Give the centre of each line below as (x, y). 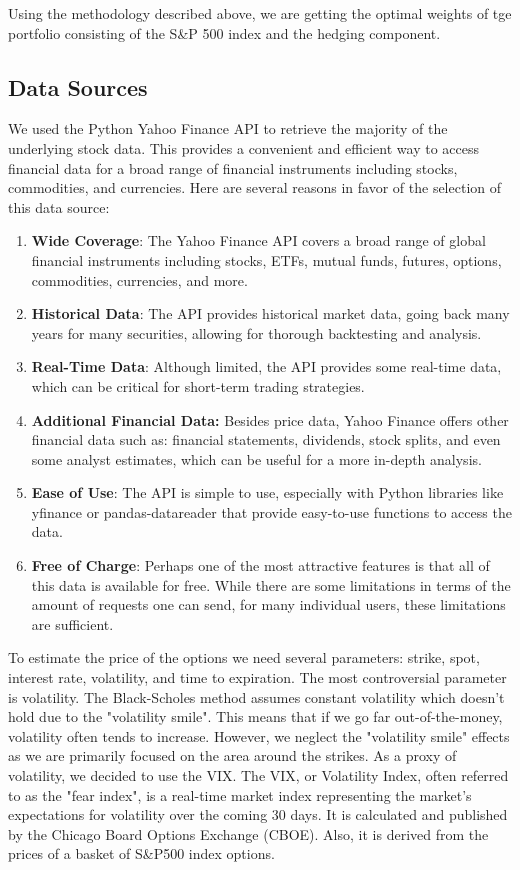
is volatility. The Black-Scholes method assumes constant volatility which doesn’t (256, 696)
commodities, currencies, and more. (139, 279)
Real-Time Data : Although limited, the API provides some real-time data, (266, 366)
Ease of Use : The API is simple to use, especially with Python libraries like (267, 492)
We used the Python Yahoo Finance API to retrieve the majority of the (228, 128)
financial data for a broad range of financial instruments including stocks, (233, 167)
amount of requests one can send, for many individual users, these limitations (268, 604)
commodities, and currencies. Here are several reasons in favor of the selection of (255, 187)
